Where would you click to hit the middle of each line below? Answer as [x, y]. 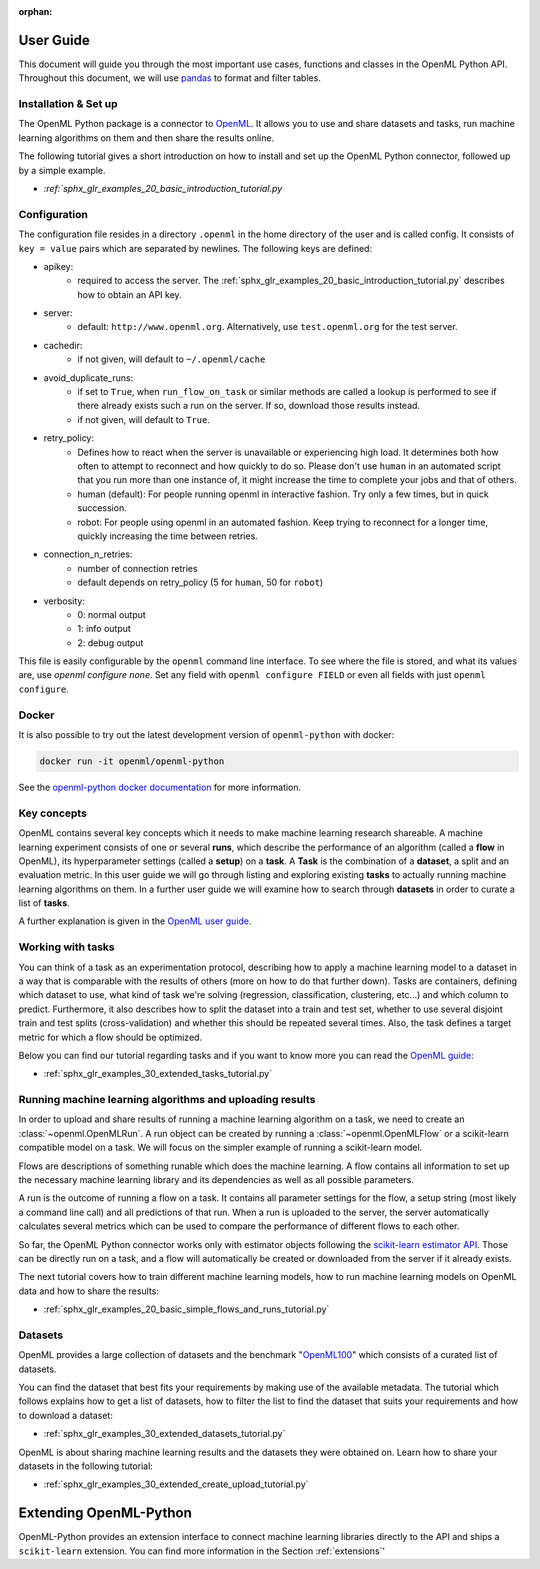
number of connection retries [138, 568]
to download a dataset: [66, 1415]
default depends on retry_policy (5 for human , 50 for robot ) [200, 582]
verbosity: [64, 601]
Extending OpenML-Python [105, 1513]
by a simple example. [62, 170]
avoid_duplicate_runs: [88, 377]
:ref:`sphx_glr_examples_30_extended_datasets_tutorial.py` [164, 1434]
